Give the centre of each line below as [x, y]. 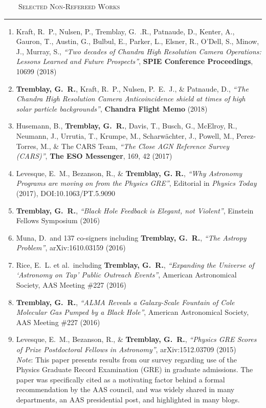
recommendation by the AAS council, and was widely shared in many [125, 389]
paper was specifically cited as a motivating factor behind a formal [120, 379]
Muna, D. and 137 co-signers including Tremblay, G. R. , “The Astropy [131, 237]
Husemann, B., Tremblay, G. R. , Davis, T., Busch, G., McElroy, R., [127, 126]
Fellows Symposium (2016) [58, 220]
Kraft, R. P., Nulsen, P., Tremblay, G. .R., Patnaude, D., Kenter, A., [125, 31]
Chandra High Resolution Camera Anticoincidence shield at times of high [131, 99]
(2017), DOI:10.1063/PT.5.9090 [66, 193]
